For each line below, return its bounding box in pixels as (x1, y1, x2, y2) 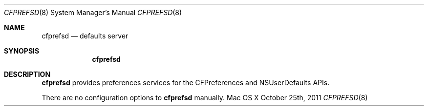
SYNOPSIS (4, 47, 40, 55)
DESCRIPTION (4, 70, 51, 78)
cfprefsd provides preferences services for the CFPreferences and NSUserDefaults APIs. (42, 78, 330, 87)
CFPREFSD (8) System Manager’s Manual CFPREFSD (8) (4, 8, 182, 17)
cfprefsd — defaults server (42, 32, 128, 40)
